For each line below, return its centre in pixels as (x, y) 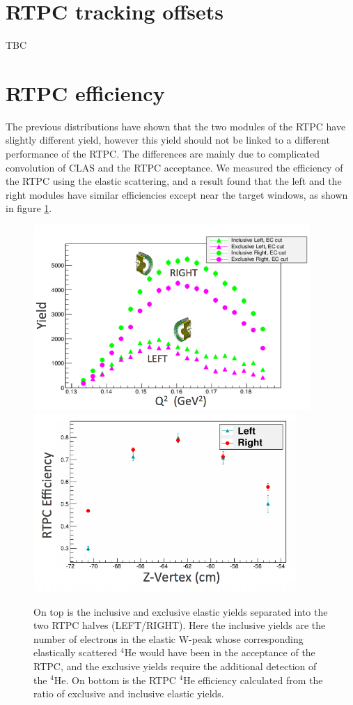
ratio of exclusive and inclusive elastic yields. (129, 693)
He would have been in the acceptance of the (220, 652)
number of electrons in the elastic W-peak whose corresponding (168, 638)
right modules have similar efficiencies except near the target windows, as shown (177, 194)
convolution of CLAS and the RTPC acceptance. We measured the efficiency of (174, 167)
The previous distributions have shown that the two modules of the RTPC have (176, 126)
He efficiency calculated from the (253, 680)
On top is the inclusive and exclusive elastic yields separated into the (181, 611)
